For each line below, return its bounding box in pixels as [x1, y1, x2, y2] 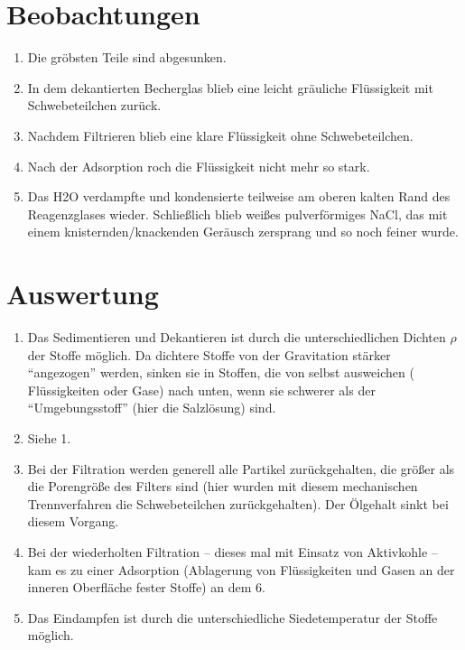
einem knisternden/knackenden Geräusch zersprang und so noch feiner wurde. [27, 222, 459, 241]
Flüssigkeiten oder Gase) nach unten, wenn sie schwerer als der [27, 380, 376, 399]
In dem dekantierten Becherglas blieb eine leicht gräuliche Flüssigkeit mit [27, 78, 433, 97]
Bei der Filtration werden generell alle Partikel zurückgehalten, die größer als [27, 459, 455, 478]
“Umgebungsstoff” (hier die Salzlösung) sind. [27, 398, 276, 417]
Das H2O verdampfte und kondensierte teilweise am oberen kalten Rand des [27, 187, 451, 206]
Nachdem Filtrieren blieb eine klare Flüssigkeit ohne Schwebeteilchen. [27, 125, 414, 144]
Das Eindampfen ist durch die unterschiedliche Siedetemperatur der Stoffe [27, 608, 438, 627]
